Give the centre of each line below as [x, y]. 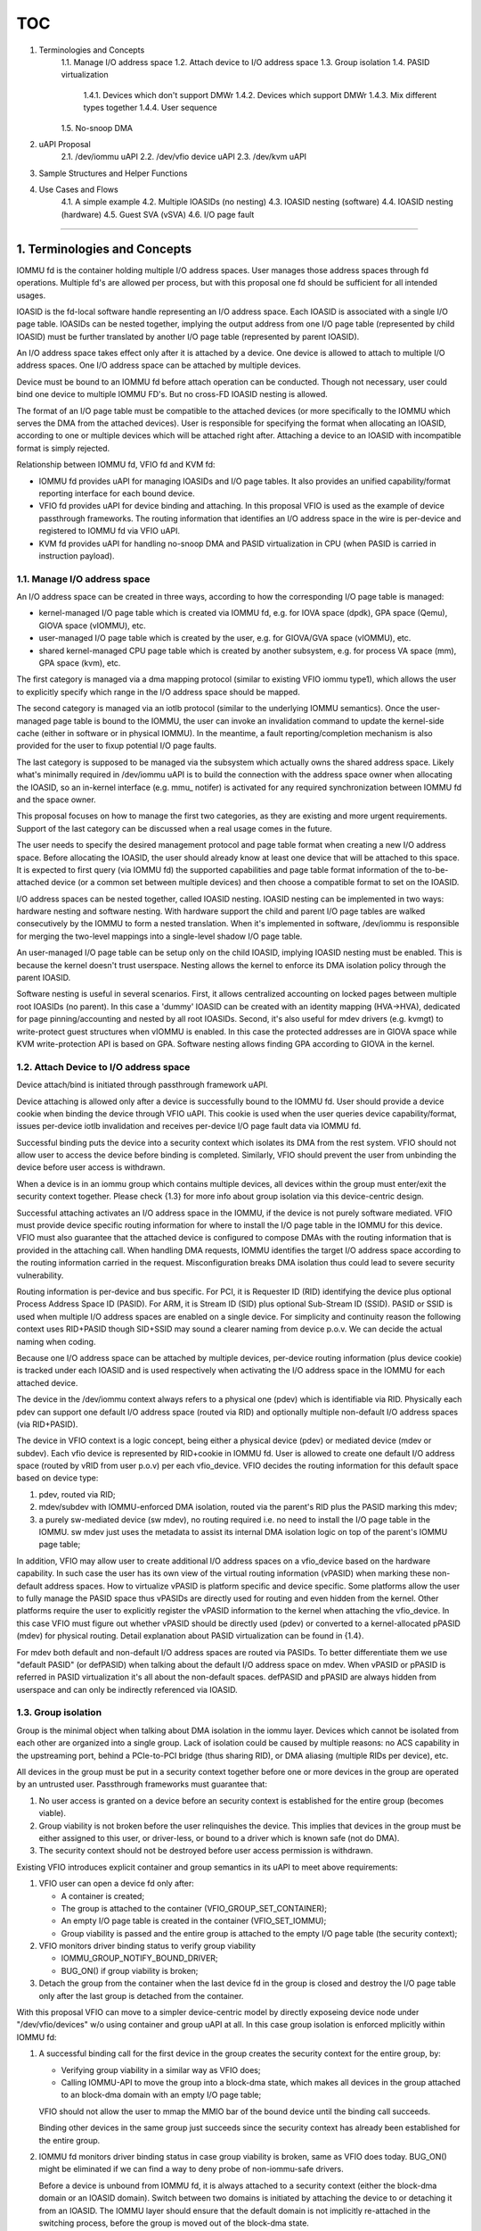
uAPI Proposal [65, 144]
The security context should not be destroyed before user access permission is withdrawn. [206, 1851]
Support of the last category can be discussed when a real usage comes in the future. [175, 828]
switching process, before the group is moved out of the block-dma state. [174, 2223]
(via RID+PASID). [47, 1424]
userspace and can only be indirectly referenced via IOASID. [127, 1689]
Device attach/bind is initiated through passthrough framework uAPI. [143, 1085]
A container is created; [103, 1895]
